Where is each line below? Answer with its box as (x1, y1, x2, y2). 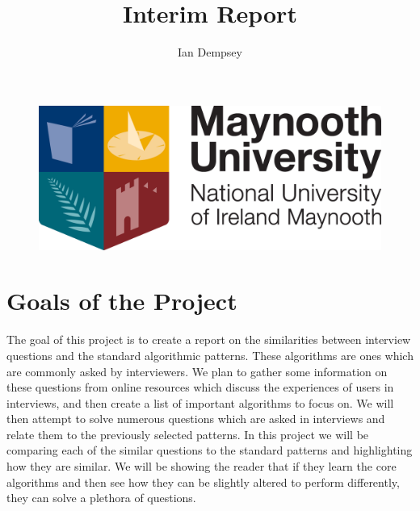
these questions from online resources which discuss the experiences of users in (6, 379, 394, 396)
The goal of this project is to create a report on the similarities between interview (6, 331, 411, 348)
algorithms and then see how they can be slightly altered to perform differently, (6, 473, 400, 490)
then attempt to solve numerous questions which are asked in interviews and (6, 410, 385, 427)
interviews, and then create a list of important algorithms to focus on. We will (6, 394, 394, 411)
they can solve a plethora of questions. (6, 489, 196, 506)
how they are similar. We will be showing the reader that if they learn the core (6, 458, 397, 475)
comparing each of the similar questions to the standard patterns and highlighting (6, 442, 413, 459)
